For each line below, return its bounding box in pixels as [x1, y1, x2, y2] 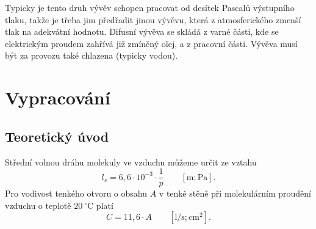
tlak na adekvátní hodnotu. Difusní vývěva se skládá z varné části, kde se [5, 25, 279, 38]
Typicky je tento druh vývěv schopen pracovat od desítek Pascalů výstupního [5, 1, 295, 13]
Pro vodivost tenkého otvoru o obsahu [5, 187, 148, 200]
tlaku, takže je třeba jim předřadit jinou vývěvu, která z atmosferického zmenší [5, 13, 301, 26]
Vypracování [5, 85, 110, 110]
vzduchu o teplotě [5, 198, 71, 211]
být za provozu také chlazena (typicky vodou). [5, 49, 178, 62]
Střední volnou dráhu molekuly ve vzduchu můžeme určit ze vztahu [5, 155, 257, 168]
